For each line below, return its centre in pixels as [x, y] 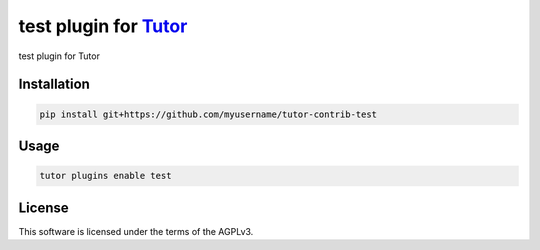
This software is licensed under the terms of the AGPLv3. [136, 231]
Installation [54, 84]
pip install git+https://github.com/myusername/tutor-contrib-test [208, 114]
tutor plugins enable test [105, 176]
